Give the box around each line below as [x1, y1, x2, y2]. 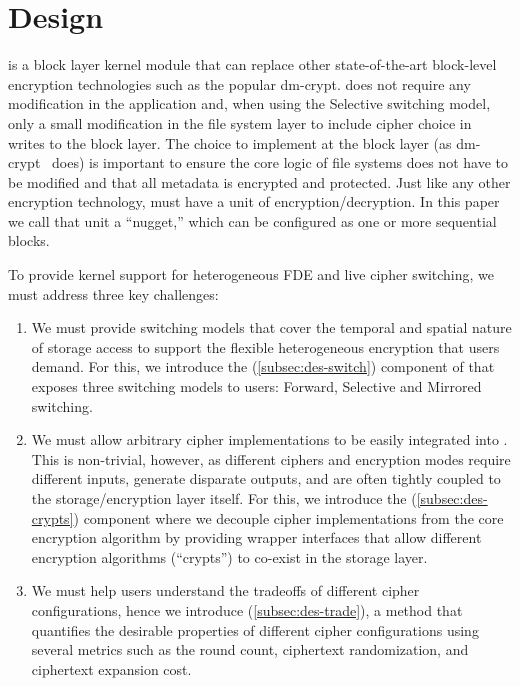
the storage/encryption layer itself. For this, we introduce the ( [31, 488, 417, 508]
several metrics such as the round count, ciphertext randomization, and [31, 639, 469, 660]
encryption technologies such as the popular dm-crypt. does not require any [8, 73, 471, 94]
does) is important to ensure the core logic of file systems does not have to [51, 152, 508, 173]
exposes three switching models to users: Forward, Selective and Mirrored [31, 376, 482, 397]
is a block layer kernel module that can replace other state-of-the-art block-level [8, 54, 497, 75]
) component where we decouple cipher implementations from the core [73, 507, 504, 528]
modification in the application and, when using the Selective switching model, [8, 93, 491, 114]
